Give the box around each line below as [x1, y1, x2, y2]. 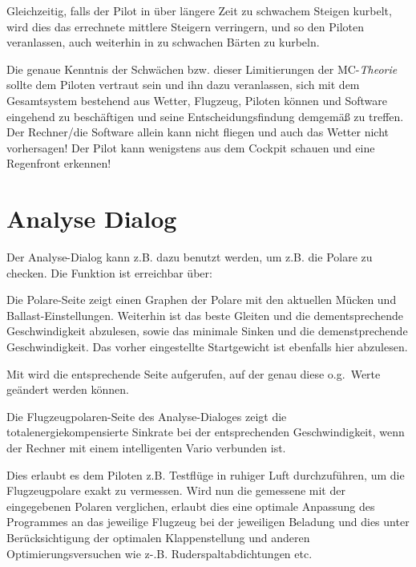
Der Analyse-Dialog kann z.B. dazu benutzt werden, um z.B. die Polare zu [6, 249, 373, 265]
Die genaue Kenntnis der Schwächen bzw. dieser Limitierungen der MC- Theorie [6, 60, 398, 77]
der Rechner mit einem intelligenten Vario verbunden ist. [6, 439, 286, 456]
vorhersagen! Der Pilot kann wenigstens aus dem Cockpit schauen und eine [6, 139, 375, 156]
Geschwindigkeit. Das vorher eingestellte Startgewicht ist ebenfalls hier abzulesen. [6, 338, 408, 355]
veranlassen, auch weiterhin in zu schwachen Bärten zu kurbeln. [6, 34, 320, 51]
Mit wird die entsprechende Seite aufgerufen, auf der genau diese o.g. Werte [6, 365, 381, 382]
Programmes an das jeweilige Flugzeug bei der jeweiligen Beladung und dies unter [6, 513, 410, 530]
